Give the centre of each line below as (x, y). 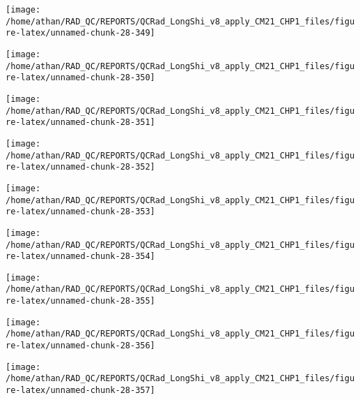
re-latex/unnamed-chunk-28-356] (80, 346)
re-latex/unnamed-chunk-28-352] (80, 167)
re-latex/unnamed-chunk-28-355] (80, 301)
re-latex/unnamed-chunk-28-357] (80, 391)
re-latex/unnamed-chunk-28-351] (80, 123)
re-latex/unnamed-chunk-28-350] (80, 78)
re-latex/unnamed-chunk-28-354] (80, 257)
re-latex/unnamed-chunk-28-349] (80, 33)
